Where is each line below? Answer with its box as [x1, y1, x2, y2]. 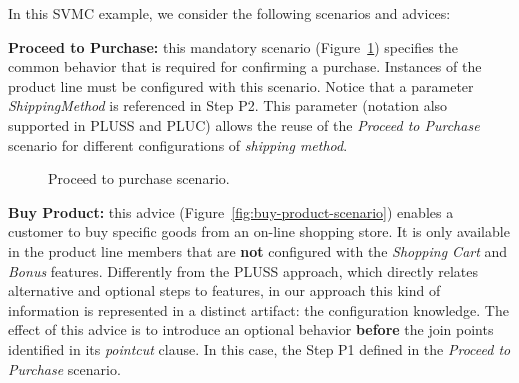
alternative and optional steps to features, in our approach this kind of [8, 280, 441, 301]
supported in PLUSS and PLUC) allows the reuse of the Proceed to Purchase [8, 114, 480, 135]
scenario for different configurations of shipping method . [8, 134, 348, 155]
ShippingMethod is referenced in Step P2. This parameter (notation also [8, 95, 448, 116]
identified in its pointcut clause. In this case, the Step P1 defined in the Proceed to [8, 338, 511, 359]
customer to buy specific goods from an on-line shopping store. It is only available [8, 221, 510, 242]
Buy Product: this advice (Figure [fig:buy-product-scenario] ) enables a [8, 201, 454, 222]
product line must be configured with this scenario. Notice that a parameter [8, 75, 474, 96]
